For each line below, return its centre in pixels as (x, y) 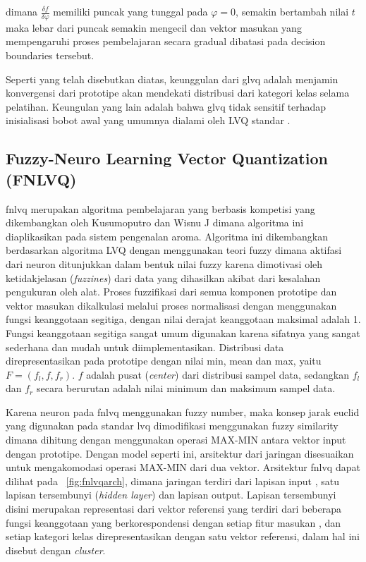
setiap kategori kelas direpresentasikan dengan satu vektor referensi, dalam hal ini (183, 536)
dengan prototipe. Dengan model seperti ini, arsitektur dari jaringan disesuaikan (180, 453)
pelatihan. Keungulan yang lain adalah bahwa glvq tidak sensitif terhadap (166, 106)
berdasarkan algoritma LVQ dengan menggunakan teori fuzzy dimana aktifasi (174, 250)
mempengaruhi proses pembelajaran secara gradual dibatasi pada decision (166, 41)
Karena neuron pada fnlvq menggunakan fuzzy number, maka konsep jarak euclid (183, 411)
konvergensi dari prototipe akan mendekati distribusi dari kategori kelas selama (178, 93)
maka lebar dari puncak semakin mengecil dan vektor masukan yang (154, 27)
